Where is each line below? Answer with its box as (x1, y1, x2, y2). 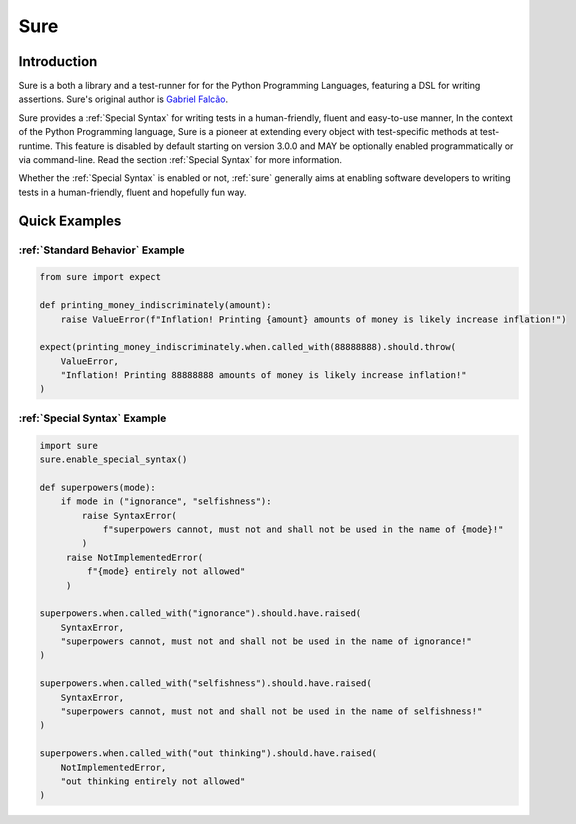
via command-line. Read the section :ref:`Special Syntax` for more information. (18, 154, 343, 166)
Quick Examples (18, 212, 122, 229)
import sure (39, 440, 99, 451)
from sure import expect (39, 271, 162, 283)
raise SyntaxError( (81, 510, 177, 521)
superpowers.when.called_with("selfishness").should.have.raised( (39, 678, 372, 689)
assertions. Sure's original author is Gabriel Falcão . (18, 93, 229, 105)
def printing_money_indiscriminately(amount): (39, 300, 272, 311)
